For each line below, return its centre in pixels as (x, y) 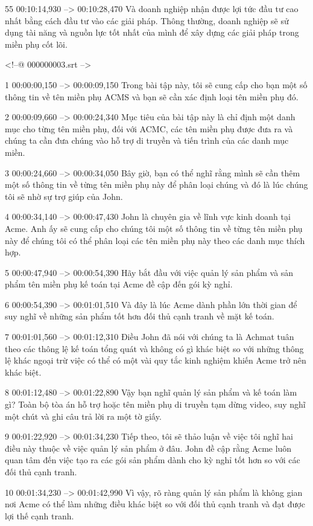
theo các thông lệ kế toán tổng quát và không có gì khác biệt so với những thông (154, 348)
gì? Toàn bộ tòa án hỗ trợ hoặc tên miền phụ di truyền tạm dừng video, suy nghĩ (155, 404)
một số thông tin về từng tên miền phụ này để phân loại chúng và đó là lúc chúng (156, 184)
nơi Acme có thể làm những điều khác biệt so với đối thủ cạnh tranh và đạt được (155, 504)
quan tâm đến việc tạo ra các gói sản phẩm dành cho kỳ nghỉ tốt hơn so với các (153, 460)
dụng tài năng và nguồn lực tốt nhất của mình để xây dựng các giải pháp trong (152, 32)
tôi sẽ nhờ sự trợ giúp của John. (64, 196)
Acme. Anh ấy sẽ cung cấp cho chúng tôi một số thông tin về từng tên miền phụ (154, 228)
